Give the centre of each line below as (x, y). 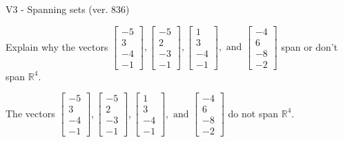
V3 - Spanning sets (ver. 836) (68, 9)
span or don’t (310, 46)
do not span (253, 113)
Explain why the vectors (57, 46)
